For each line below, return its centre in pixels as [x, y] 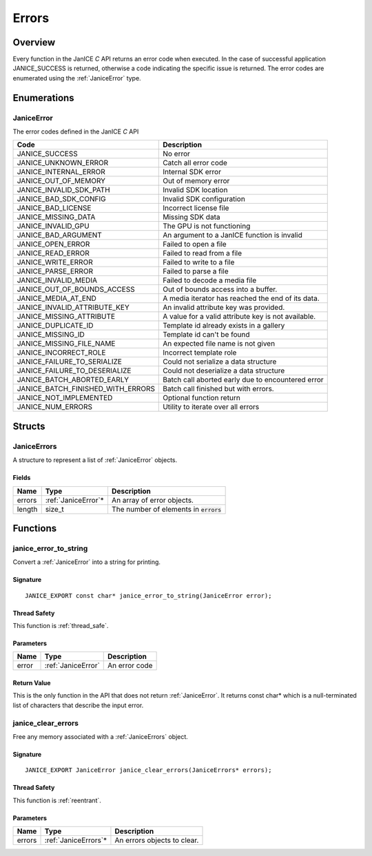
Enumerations [44, 97]
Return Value [32, 683]
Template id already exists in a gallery [224, 326]
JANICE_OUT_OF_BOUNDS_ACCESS [76, 289]
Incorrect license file [196, 208]
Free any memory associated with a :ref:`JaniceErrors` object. [101, 737]
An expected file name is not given [219, 344]
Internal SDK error [192, 172]
